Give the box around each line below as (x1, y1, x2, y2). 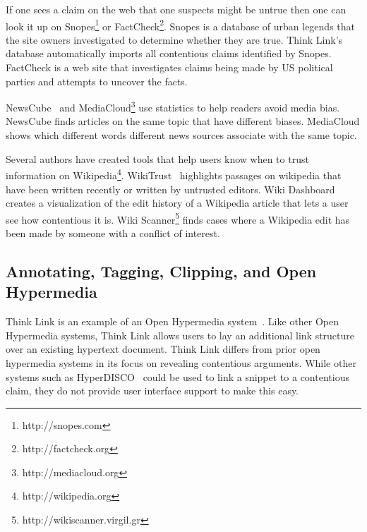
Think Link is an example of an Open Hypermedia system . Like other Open (6, 314, 339, 329)
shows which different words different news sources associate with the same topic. (6, 128, 357, 143)
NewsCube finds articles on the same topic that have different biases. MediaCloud (6, 114, 360, 128)
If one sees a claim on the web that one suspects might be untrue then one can (6, 2, 347, 16)
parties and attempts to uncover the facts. (6, 73, 188, 88)
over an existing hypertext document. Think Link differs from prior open (6, 341, 320, 356)
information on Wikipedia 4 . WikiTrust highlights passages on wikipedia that (6, 166, 342, 182)
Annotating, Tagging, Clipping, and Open (6, 260, 317, 282)
